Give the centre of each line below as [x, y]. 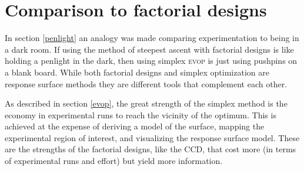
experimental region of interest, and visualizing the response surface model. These [152, 137]
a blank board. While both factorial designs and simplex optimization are [137, 72]
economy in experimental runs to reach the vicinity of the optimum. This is [141, 114]
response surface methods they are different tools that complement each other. [146, 83]
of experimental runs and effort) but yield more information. [114, 161]
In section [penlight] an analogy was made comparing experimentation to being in [152, 38]
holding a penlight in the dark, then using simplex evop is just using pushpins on [151, 61]
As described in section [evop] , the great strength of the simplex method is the [146, 103]
